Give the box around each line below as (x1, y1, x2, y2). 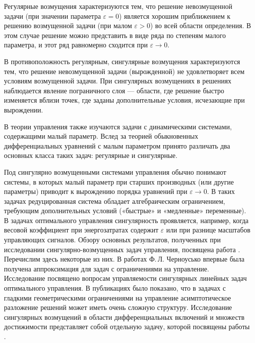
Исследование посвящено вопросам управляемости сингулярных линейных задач (4, 273, 247, 283)
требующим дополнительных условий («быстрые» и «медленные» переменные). (4, 205, 246, 216)
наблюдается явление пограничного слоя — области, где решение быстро (4, 85, 224, 95)
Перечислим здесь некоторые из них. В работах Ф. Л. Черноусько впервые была (4, 254, 245, 264)
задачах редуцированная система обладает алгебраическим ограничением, (4, 195, 225, 206)
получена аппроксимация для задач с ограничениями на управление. (4, 263, 209, 273)
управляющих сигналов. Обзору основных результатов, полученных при (4, 234, 221, 245)
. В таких (207, 186, 235, 196)
